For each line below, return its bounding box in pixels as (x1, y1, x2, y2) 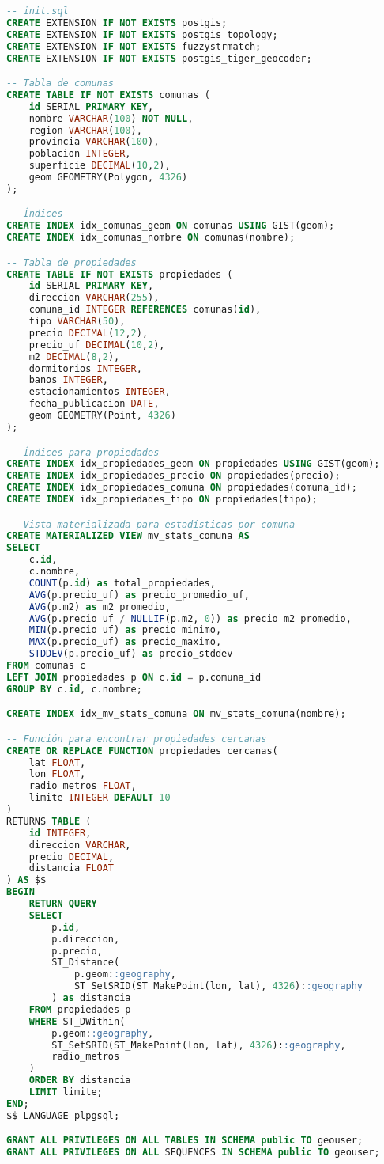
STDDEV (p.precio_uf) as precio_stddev (28, 648, 233, 660)
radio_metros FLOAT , (28, 780, 137, 792)
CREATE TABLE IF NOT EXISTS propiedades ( (6, 268, 233, 280)
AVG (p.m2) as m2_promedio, (28, 601, 171, 612)
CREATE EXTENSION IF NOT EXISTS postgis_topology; (6, 28, 278, 40)
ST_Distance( (51, 957, 120, 969)
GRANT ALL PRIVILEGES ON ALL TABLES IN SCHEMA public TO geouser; (6, 1135, 363, 1147)
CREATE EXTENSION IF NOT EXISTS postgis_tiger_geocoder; (6, 52, 312, 64)
